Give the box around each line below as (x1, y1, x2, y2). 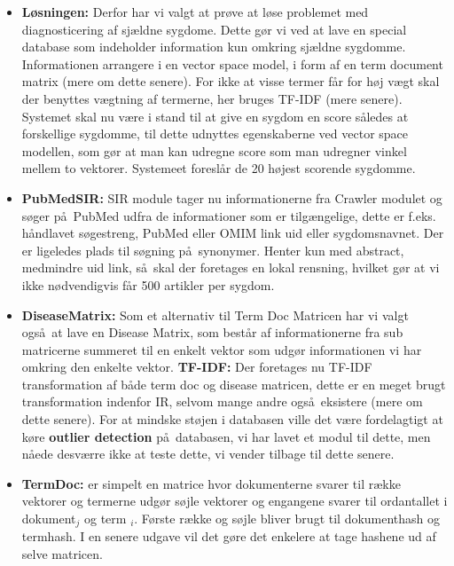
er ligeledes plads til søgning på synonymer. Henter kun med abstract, (21, 240, 404, 259)
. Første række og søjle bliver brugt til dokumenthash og (134, 509, 441, 528)
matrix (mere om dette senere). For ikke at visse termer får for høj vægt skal (21, 72, 440, 90)
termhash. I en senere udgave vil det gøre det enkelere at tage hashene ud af (21, 527, 436, 546)
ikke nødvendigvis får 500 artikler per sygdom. (21, 275, 275, 294)
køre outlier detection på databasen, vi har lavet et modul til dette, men (21, 427, 431, 445)
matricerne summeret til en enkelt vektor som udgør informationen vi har (21, 340, 422, 358)
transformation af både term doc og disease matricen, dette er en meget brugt (21, 374, 446, 393)
